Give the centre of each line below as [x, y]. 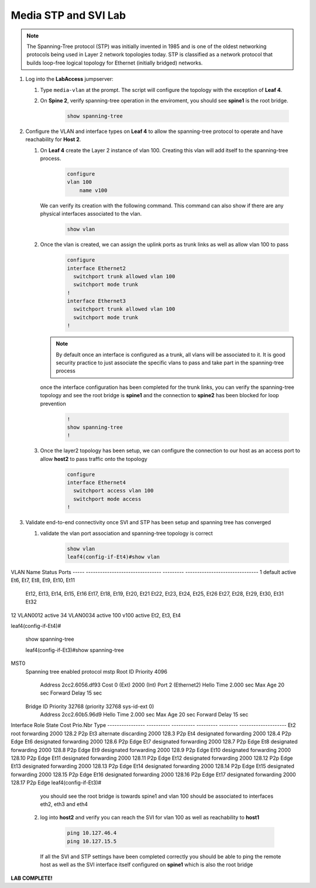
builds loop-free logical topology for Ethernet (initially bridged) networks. [115, 63]
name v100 [93, 190]
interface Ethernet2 [96, 268]
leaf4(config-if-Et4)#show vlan [114, 557]
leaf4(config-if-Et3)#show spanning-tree [75, 650]
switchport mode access [107, 499]
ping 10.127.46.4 [92, 833]
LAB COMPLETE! [32, 878]
